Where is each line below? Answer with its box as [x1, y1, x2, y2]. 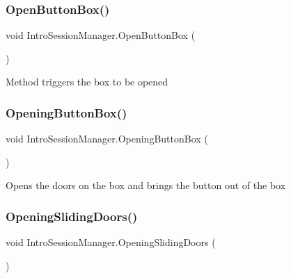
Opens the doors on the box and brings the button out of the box [6, 178, 286, 193]
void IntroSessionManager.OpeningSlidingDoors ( [6, 235, 216, 250]
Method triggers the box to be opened [6, 74, 168, 89]
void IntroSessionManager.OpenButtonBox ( [6, 28, 196, 42]
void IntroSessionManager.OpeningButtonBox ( [6, 131, 208, 146]
